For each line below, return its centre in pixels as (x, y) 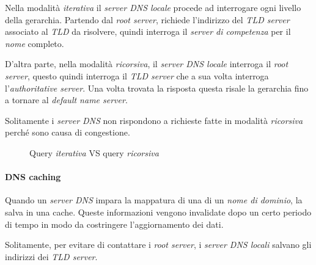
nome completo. (35, 43)
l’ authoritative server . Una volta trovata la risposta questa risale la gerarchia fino (157, 88)
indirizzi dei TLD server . (51, 256)
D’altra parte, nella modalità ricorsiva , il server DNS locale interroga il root (147, 64)
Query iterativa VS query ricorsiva (94, 152)
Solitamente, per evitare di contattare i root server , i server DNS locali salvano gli (158, 245)
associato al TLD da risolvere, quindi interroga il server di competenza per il (148, 31)
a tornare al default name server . (66, 100)
